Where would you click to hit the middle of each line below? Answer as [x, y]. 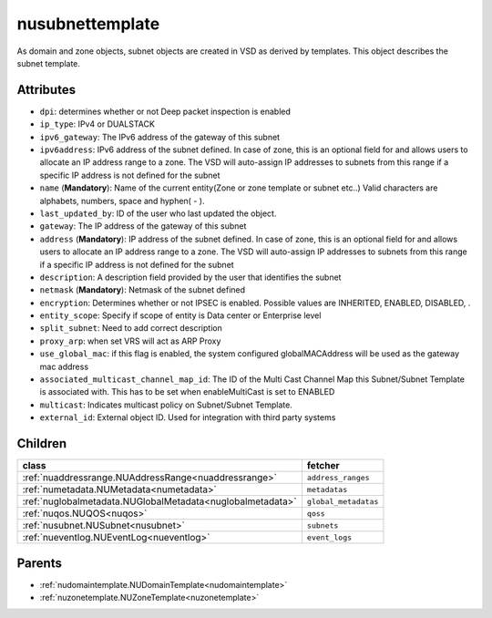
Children [42, 443]
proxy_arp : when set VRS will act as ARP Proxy [130, 341]
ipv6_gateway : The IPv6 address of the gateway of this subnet [160, 137]
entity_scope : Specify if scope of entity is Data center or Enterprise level [180, 315]
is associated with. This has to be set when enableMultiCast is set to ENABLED [187, 392]
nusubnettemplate [88, 24]
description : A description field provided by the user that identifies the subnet [190, 277]
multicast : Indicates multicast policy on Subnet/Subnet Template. [166, 405]
